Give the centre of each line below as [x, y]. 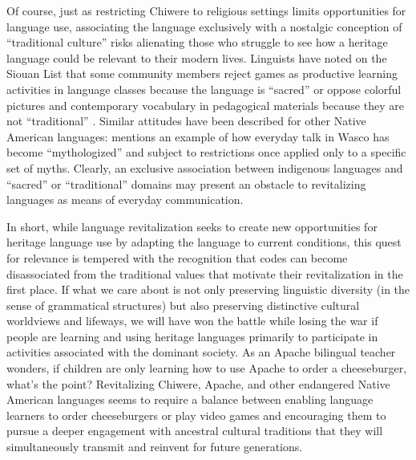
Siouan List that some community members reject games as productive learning [202, 73]
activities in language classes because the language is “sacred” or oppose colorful [204, 89]
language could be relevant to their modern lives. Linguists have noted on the [197, 57]
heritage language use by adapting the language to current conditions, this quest [204, 242]
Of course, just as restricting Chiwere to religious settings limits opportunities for [206, 10]
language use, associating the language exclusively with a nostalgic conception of [204, 26]
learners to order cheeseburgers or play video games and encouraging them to [196, 415]
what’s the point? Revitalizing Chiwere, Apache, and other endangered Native [198, 383]
